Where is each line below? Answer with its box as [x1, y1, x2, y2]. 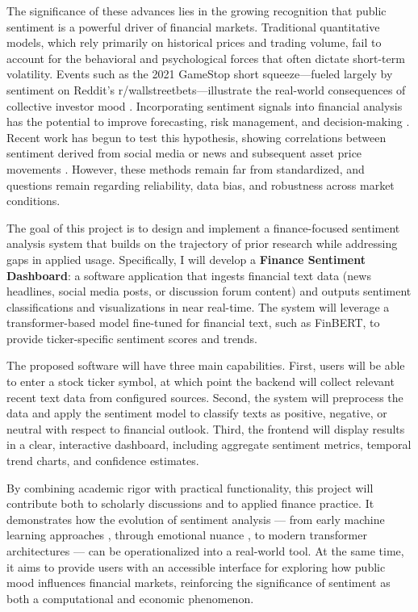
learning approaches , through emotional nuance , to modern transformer [6, 526, 367, 543]
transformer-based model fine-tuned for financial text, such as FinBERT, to [6, 314, 380, 331]
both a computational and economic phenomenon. [6, 589, 254, 606]
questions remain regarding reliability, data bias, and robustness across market [6, 176, 395, 193]
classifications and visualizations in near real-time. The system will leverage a [6, 298, 390, 315]
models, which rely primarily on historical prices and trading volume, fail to [6, 34, 382, 51]
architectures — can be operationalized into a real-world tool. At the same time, [6, 543, 404, 559]
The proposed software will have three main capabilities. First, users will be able [6, 357, 405, 374]
